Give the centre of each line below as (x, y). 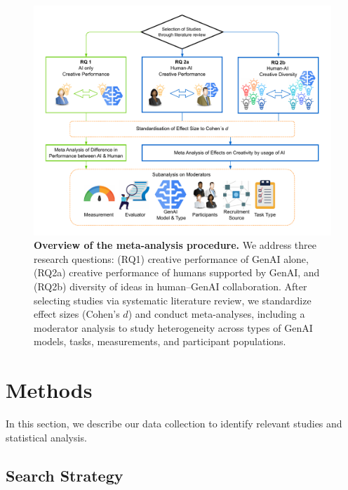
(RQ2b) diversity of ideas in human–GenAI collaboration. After (170, 286)
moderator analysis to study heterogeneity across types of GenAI (173, 327)
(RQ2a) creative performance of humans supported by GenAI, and (177, 272)
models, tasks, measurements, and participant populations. (160, 341)
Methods (49, 390)
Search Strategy (65, 475)
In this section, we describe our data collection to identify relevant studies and (174, 424)
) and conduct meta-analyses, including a (216, 314)
